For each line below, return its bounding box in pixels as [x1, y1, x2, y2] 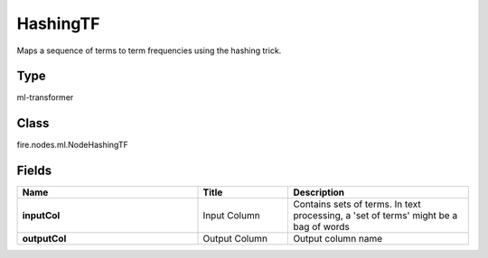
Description [293, 186, 345, 198]
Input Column [202, 209, 261, 222]
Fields [16, 163, 52, 179]
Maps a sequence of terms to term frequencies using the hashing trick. [16, 45, 282, 56]
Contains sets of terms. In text [293, 198, 422, 211]
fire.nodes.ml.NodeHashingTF [16, 140, 128, 151]
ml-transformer [16, 92, 74, 103]
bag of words [293, 221, 350, 234]
